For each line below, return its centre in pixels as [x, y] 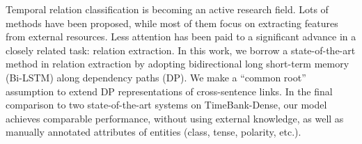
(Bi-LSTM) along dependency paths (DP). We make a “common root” [156, 77]
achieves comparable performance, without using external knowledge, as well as [175, 118]
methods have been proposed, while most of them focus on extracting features [172, 23]
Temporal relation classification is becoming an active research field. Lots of [167, 9]
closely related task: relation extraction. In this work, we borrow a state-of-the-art [181, 50]
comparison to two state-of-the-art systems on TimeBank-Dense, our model [166, 105]
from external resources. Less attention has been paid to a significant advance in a [181, 37]
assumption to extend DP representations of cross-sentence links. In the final [169, 91]
